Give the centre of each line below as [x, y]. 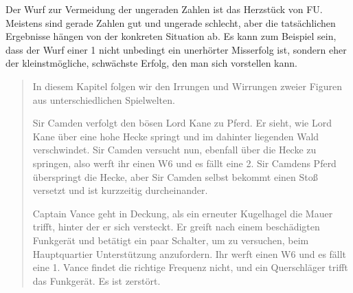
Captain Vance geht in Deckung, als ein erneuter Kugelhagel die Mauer [183, 213]
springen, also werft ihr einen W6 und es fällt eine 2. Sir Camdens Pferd [184, 163]
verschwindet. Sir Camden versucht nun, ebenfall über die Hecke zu [174, 150]
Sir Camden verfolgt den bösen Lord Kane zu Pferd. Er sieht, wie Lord [182, 123]
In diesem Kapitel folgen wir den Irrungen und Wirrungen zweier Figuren [187, 86]
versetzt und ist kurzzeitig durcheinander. [120, 190]
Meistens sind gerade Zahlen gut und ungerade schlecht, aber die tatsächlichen [171, 22]
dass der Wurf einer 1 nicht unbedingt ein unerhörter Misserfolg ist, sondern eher [176, 49]
